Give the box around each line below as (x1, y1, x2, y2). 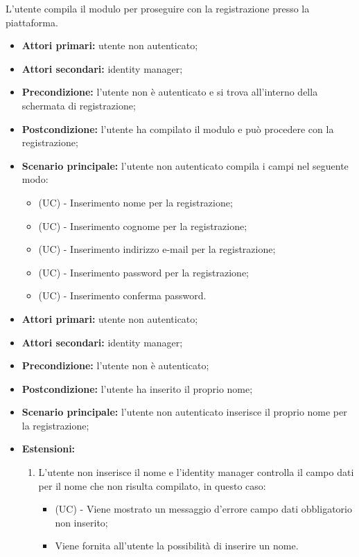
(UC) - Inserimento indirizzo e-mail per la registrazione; (38, 242, 276, 256)
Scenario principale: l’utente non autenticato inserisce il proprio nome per (21, 405, 347, 419)
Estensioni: (21, 441, 76, 456)
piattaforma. (6, 15, 58, 29)
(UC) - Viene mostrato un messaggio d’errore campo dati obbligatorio (55, 502, 352, 516)
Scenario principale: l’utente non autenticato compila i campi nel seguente (21, 158, 349, 173)
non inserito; (55, 515, 108, 529)
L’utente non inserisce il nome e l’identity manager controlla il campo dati (38, 465, 354, 479)
